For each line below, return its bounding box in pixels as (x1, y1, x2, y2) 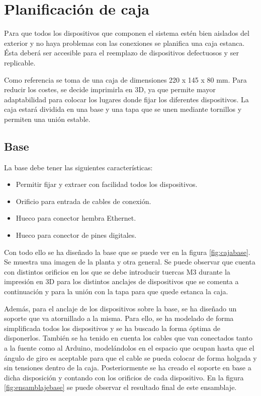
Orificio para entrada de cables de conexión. (16, 195, 151, 206)
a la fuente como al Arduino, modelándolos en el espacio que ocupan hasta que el (4, 342, 254, 353)
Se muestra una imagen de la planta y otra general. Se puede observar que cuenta (4, 256, 255, 267)
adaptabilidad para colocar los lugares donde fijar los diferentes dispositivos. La (4, 94, 249, 104)
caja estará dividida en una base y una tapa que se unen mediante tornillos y (4, 104, 242, 114)
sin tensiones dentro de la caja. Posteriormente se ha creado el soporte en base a (4, 362, 251, 373)
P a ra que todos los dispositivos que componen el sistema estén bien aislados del (4, 28, 249, 38)
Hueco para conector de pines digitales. (16, 230, 137, 240)
